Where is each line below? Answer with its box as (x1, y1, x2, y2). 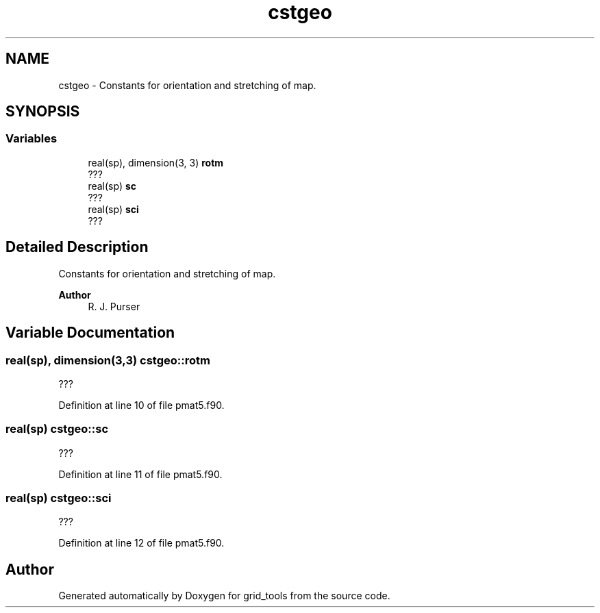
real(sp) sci (88, 203, 139, 215)
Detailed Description (5, 238, 149, 256)
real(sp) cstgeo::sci (5, 491, 112, 505)
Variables (5, 132, 58, 146)
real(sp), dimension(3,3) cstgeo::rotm (5, 353, 210, 367)
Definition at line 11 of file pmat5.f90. (58, 468, 223, 480)
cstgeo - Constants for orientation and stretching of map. (58, 79, 316, 91)
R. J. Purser (88, 300, 140, 312)
